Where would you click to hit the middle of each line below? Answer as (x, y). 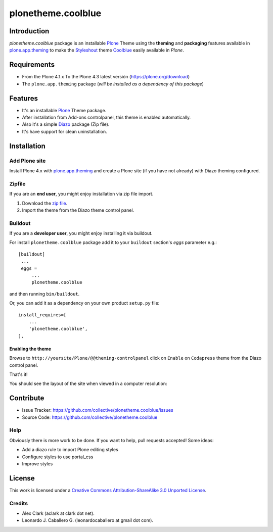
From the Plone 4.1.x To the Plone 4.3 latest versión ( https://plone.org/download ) (106, 77)
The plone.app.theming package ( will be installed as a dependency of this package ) (113, 84)
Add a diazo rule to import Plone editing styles (70, 450)
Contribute (27, 398)
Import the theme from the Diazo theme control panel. (78, 210)
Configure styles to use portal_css (58, 457)
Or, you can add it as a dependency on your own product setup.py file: (84, 303)
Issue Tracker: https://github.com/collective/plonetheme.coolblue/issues (98, 410)
